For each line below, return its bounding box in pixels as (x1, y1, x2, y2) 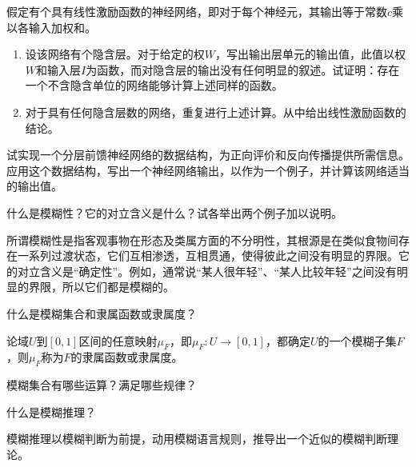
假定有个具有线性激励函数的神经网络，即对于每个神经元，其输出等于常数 (6, 3, 387, 19)
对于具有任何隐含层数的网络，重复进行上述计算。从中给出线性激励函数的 (25, 103, 406, 120)
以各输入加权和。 (6, 18, 96, 35)
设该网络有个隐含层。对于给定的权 (25, 46, 205, 62)
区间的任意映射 (78, 332, 158, 349)
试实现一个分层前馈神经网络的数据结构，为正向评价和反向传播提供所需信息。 (6, 146, 410, 163)
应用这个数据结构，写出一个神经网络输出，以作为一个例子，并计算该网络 (6, 162, 387, 178)
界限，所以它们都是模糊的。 (28, 278, 174, 295)
